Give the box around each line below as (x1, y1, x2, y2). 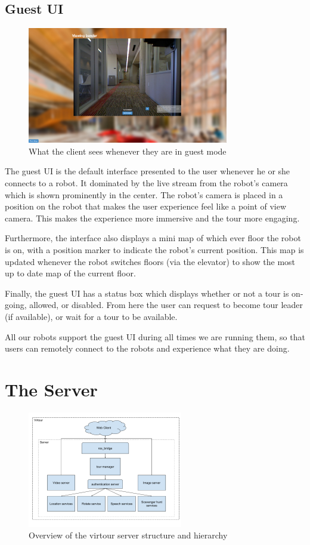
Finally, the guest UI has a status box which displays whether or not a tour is (5, 287, 289, 299)
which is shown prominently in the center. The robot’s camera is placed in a (5, 188, 283, 201)
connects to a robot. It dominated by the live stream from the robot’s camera (5, 176, 288, 189)
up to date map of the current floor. (5, 267, 136, 279)
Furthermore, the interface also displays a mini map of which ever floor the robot (5, 232, 301, 244)
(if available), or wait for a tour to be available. (5, 310, 178, 322)
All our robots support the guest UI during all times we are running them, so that (5, 330, 305, 343)
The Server (5, 377, 98, 401)
